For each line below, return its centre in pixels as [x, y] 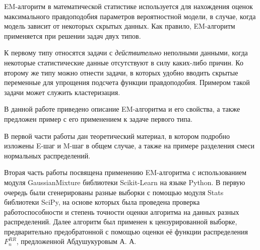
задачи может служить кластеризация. [62, 92]
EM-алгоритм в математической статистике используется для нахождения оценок [128, 6]
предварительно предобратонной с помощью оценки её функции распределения [126, 231]
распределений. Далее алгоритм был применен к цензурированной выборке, [121, 222]
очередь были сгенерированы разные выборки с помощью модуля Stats [114, 192]
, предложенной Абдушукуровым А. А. [76, 241]
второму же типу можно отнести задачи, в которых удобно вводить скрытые [121, 72]
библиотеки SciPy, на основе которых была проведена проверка [102, 202]
